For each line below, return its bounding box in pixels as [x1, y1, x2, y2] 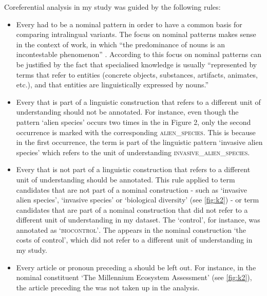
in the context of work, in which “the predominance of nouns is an [16, 39, 225, 49]
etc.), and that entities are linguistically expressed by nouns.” [16, 79, 208, 90]
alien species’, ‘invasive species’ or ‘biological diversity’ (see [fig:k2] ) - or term [16, 194, 259, 205]
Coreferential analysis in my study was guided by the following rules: [4, 2, 221, 12]
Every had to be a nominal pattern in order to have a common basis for [16, 18, 242, 29]
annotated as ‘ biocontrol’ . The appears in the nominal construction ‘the [16, 224, 246, 235]
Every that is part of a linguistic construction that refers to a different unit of [16, 96, 261, 107]
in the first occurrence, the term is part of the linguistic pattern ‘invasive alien [16, 137, 263, 147]
